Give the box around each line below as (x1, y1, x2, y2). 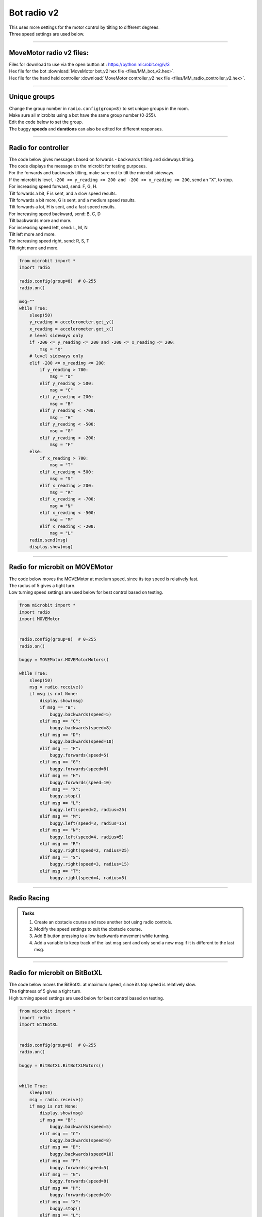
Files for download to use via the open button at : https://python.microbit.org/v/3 (9, 61, 170, 67)
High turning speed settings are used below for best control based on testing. (9, 995, 164, 1001)
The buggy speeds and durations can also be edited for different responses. (9, 126, 163, 131)
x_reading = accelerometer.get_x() (29, 326, 114, 332)
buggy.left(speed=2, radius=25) (49, 807, 127, 812)
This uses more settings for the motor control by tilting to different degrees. (9, 24, 160, 30)
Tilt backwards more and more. (9, 218, 72, 223)
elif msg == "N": (39, 828, 81, 833)
